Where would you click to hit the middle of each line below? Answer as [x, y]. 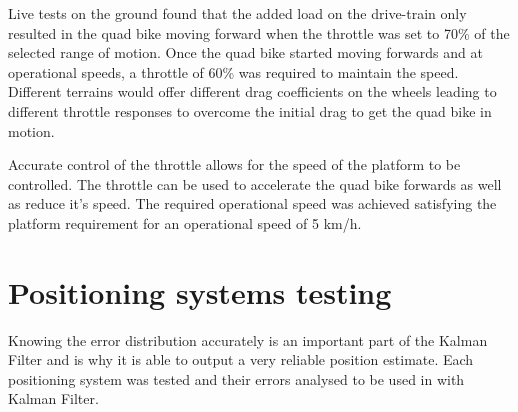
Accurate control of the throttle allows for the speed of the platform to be [234, 164]
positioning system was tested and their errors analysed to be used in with [236, 378]
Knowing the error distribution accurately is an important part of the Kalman [248, 339]
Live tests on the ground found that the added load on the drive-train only [237, 13]
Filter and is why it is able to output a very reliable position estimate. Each [241, 359]
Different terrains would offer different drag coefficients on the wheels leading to [252, 91]
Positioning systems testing [200, 291]
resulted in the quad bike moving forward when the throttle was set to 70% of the [259, 32]
